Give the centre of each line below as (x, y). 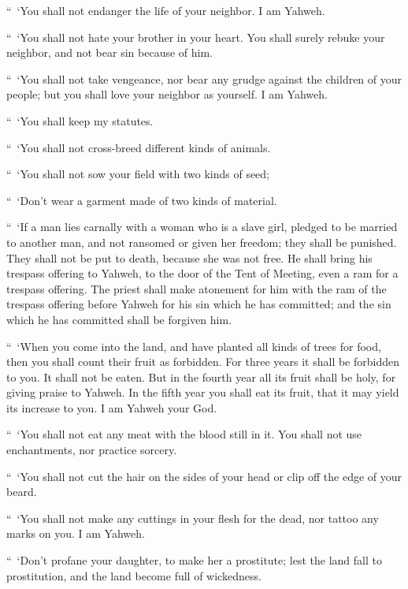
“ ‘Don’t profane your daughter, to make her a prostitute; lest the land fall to (194, 560)
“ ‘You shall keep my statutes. (80, 120)
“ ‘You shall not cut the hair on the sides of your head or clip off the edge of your (204, 476)
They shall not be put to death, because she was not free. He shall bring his (189, 257)
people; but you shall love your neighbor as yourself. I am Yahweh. (167, 94)
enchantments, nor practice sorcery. (92, 450)
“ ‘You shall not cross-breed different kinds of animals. (139, 147)
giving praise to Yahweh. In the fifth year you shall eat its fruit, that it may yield (203, 392)
